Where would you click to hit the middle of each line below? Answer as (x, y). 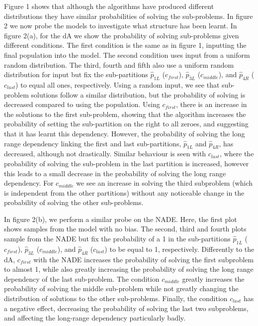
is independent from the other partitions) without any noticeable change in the (124, 192)
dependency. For (29, 183)
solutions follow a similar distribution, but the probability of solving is (138, 94)
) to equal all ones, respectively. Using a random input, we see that (118, 84)
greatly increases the (213, 278)
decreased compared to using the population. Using (82, 104)
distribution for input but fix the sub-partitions (76, 74)
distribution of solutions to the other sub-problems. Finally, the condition (116, 298)
